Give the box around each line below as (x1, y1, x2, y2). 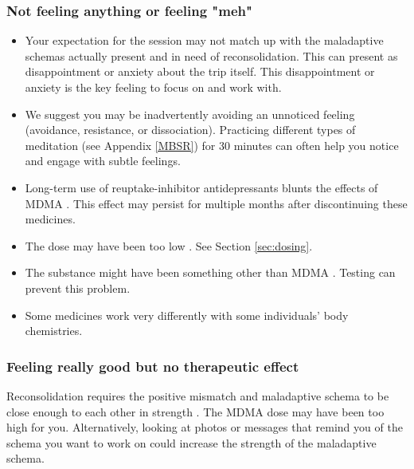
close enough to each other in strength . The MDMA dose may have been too (6, 403, 385, 420)
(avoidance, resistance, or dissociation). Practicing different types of (25, 121, 356, 138)
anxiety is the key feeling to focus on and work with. (25, 79, 282, 95)
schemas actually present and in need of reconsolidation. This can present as (25, 47, 398, 64)
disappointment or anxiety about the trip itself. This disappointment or (25, 63, 375, 80)
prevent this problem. (25, 279, 131, 296)
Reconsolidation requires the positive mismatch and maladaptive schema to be (6, 387, 389, 404)
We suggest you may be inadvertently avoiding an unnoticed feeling (25, 105, 355, 122)
